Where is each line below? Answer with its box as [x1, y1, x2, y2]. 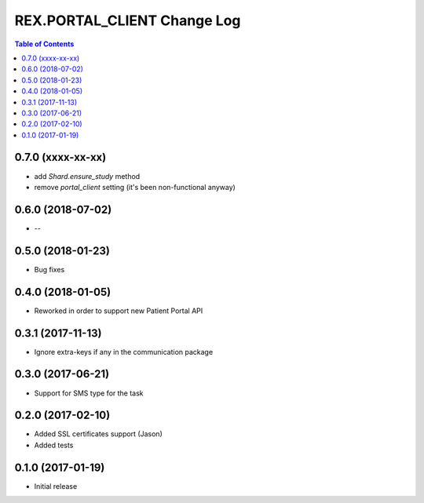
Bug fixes [34, 264, 65, 274]
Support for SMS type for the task [34, 388, 144, 398]
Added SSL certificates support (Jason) [34, 429, 163, 439]
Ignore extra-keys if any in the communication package [34, 347, 214, 356]
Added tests [34, 440, 74, 450]
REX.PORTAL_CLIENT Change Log [14, 12, 241, 29]
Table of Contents [14, 39, 75, 49]
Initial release [34, 481, 78, 490]
